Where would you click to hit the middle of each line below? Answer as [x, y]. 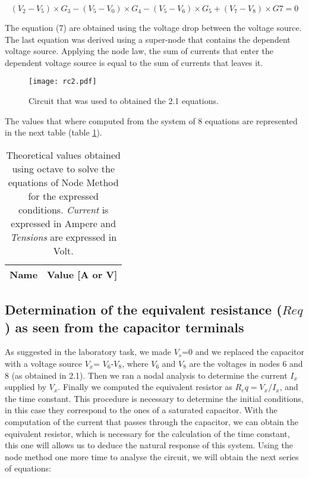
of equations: [28, 468]
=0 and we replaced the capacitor [243, 352]
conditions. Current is [63, 209]
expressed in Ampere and [64, 223]
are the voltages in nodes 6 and [246, 363]
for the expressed [63, 196]
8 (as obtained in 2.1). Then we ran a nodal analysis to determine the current [146, 375]
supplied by [26, 387]
